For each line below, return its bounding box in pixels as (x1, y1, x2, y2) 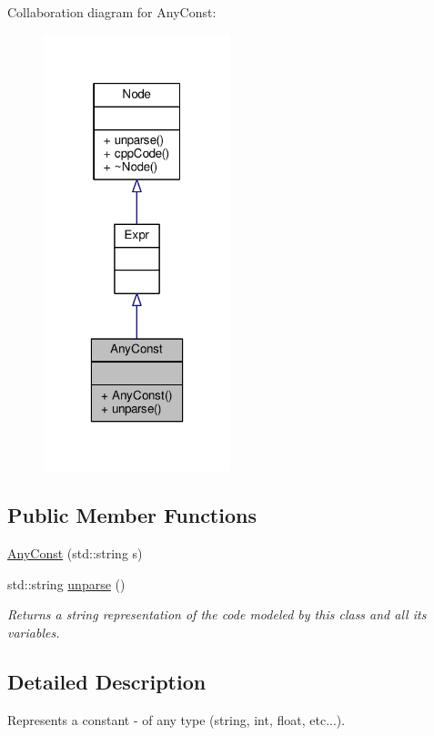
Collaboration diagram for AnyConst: (7, 3, 217, 21)
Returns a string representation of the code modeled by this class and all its (7, 605, 427, 624)
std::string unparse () (7, 574, 126, 593)
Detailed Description (7, 667, 207, 695)
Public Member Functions (7, 501, 257, 529)
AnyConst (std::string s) (7, 544, 143, 563)
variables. (7, 622, 60, 641)
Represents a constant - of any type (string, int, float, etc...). (7, 710, 346, 729)
